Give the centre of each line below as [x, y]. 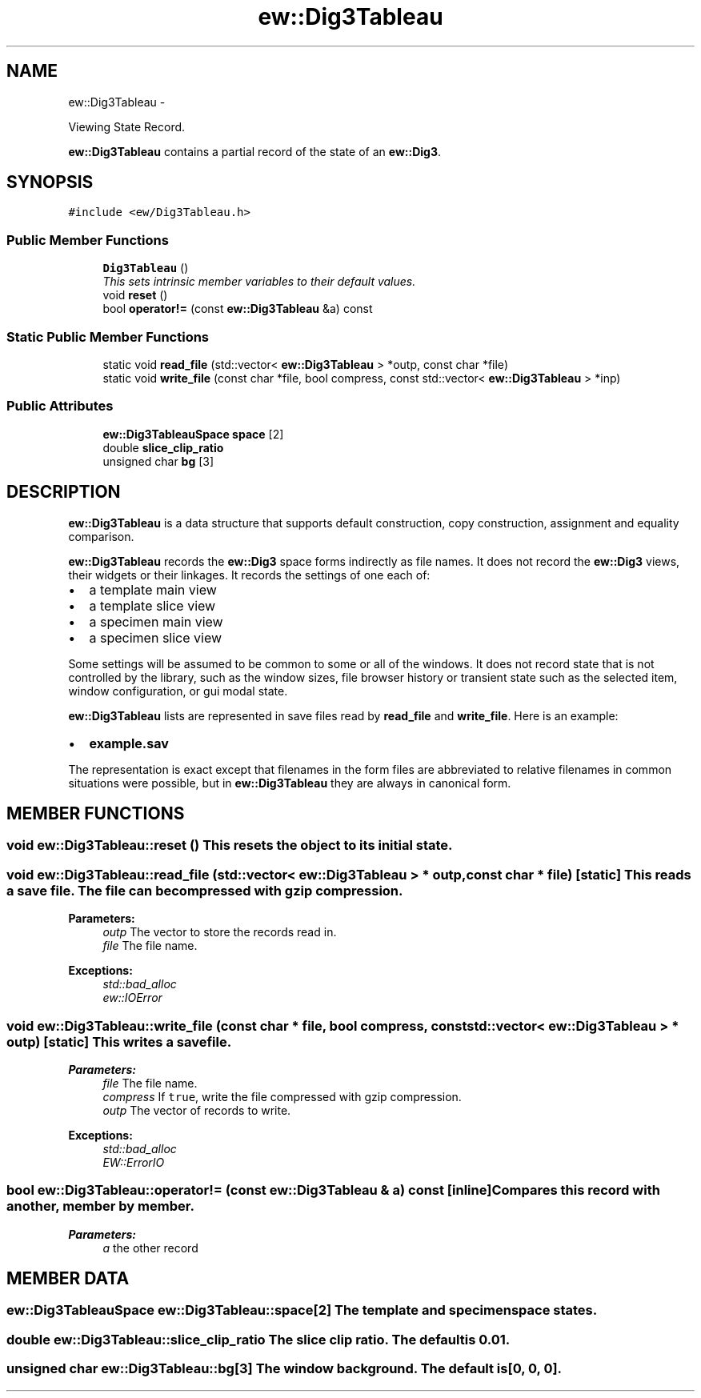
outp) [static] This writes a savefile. [119, 1041]
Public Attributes [60, 406]
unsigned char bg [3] [158, 461]
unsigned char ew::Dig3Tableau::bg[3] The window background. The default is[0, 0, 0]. [284, 1369]
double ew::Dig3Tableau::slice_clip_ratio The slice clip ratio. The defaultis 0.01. [258, 1339]
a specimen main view [156, 621]
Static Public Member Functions [108, 336]
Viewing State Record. [127, 126]
